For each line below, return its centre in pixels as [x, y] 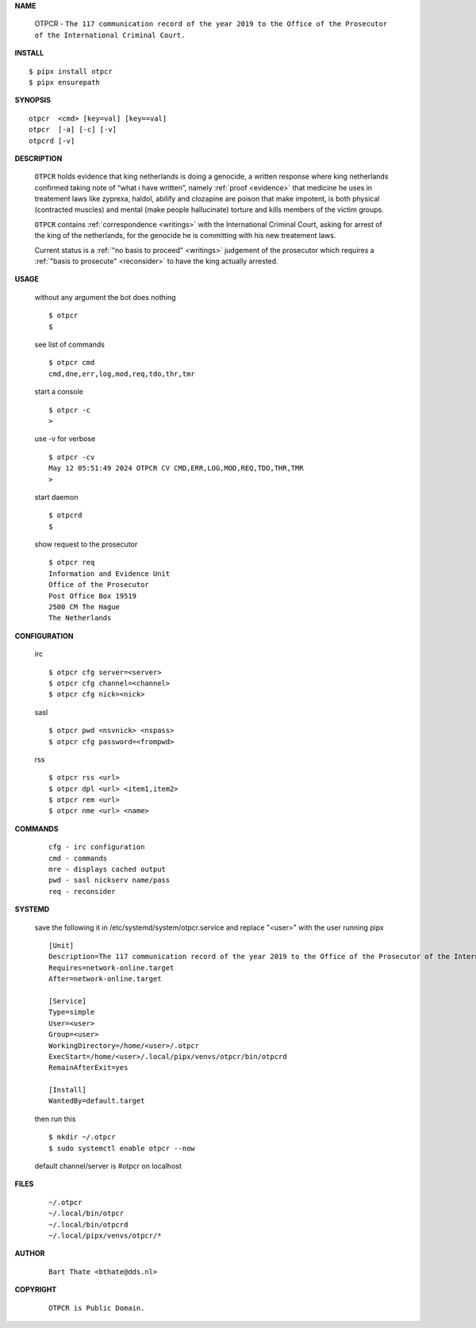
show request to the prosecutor [86, 544]
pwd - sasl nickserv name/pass [109, 880]
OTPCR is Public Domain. [97, 1308]
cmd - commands [78, 858]
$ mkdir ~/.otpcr [82, 1137]
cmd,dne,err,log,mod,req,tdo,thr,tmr [122, 374]
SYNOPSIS [33, 100]
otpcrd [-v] [52, 140]
